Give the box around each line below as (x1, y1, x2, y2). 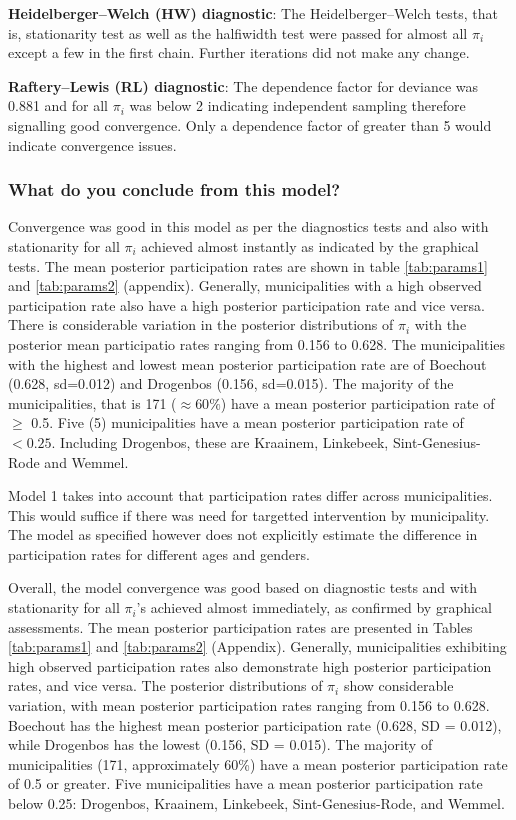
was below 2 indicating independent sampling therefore (129, 95, 466, 116)
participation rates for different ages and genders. (8, 543, 310, 564)
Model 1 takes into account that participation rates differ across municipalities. (8, 485, 493, 506)
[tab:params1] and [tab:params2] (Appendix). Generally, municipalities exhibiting (8, 636, 507, 657)
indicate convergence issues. (8, 134, 177, 155)
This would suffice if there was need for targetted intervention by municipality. (8, 504, 490, 525)
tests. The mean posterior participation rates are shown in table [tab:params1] (8, 255, 488, 276)
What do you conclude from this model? (8, 177, 341, 202)
